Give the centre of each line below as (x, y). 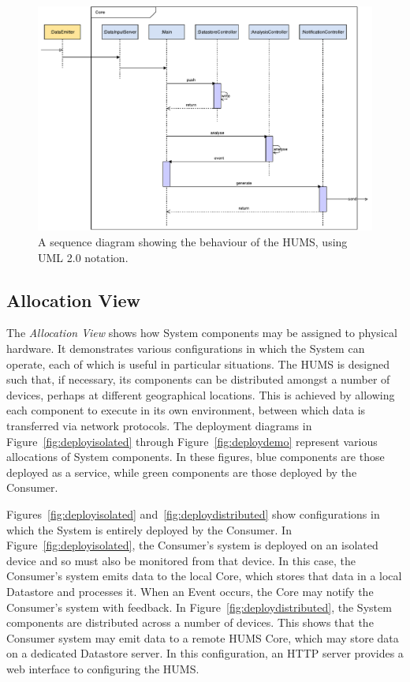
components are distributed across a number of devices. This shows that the (190, 622)
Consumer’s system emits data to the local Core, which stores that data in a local (204, 576)
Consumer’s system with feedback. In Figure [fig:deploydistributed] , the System (199, 607)
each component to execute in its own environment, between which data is (186, 410)
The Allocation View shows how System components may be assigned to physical (202, 333)
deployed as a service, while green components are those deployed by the (182, 472)
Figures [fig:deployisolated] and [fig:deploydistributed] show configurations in (193, 513)
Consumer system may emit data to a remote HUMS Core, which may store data (203, 637)
